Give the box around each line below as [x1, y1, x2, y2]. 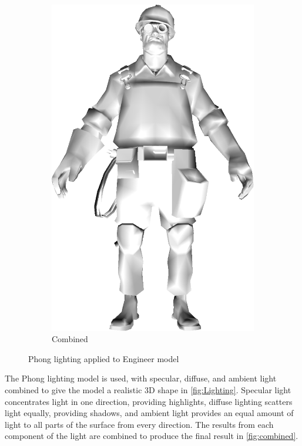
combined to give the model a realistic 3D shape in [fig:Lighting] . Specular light [5, 383, 291, 396]
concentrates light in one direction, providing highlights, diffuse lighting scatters [5, 395, 293, 407]
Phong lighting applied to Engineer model [28, 352, 179, 364]
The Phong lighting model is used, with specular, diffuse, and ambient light [5, 372, 277, 384]
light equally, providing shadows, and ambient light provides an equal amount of [5, 407, 294, 419]
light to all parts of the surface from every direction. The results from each [5, 418, 274, 430]
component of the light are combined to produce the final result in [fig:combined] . [5, 430, 298, 442]
